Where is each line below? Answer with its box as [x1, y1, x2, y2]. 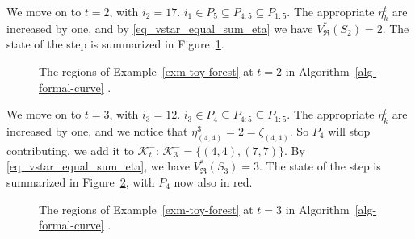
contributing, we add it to [6, 141, 134, 158]
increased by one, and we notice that [6, 122, 188, 139]
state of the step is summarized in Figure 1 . [6, 36, 224, 52]
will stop [328, 122, 371, 139]
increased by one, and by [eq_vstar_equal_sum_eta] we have [6, 19, 313, 36]
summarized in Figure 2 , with [6, 174, 155, 191]
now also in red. [174, 174, 253, 191]
